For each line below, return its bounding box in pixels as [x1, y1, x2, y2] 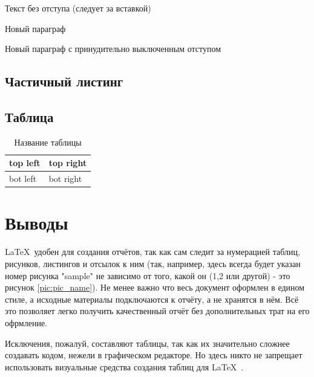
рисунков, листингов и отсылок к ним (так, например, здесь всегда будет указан [5, 257, 301, 270]
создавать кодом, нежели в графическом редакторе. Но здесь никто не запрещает [5, 349, 303, 361]
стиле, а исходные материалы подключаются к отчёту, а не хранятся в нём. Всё [5, 292, 299, 305]
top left [9, 156, 41, 169]
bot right [48, 172, 82, 185]
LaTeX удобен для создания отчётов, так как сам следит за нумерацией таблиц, [5, 245, 300, 258]
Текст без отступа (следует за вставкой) [5, 2, 151, 14]
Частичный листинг [5, 72, 123, 91]
